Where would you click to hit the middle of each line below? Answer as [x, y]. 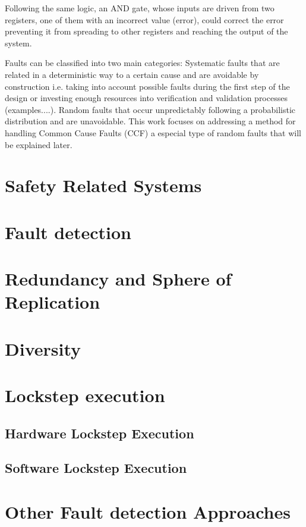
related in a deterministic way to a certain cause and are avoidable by [132, 74]
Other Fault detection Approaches [148, 511]
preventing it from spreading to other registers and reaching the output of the [146, 31]
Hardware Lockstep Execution [100, 433]
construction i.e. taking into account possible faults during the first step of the [147, 86]
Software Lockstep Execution [96, 468]
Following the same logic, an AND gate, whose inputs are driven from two [140, 8]
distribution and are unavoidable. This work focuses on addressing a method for [150, 121]
